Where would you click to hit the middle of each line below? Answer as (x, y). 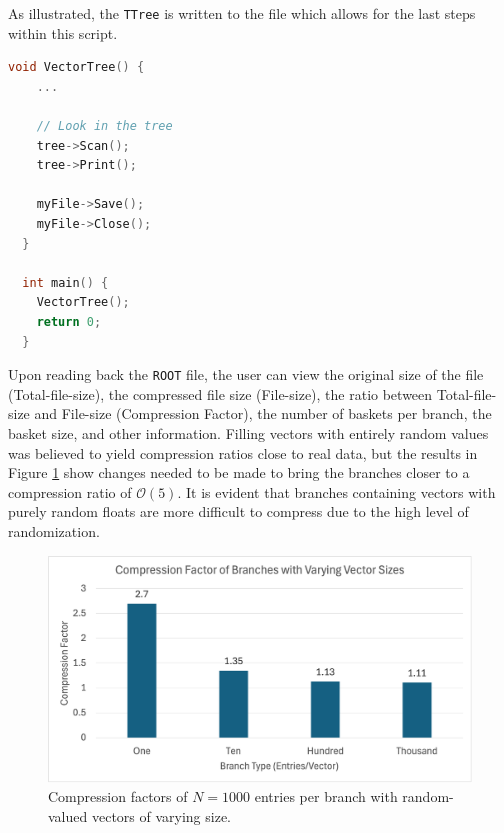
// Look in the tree (104, 126)
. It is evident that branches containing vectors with (336, 491)
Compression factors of (118, 796)
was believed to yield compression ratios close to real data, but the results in (243, 452)
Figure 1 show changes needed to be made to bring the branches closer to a (239, 472)
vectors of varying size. (161, 816)
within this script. (63, 32)
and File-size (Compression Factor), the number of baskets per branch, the (263, 413)
